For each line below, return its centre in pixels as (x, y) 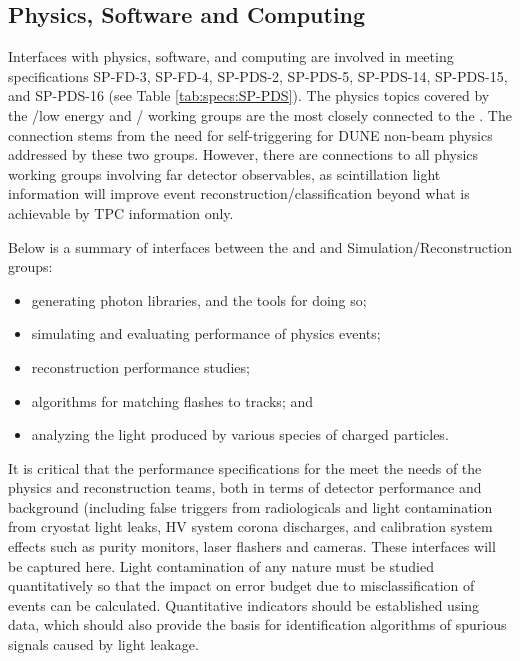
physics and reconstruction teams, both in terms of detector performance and (245, 487)
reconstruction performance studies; (140, 366)
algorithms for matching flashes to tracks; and (172, 400)
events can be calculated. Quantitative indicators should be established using (244, 604)
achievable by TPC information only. (121, 212)
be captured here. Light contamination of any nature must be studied (221, 565)
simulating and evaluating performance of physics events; (206, 333)
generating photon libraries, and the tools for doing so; (199, 299)
